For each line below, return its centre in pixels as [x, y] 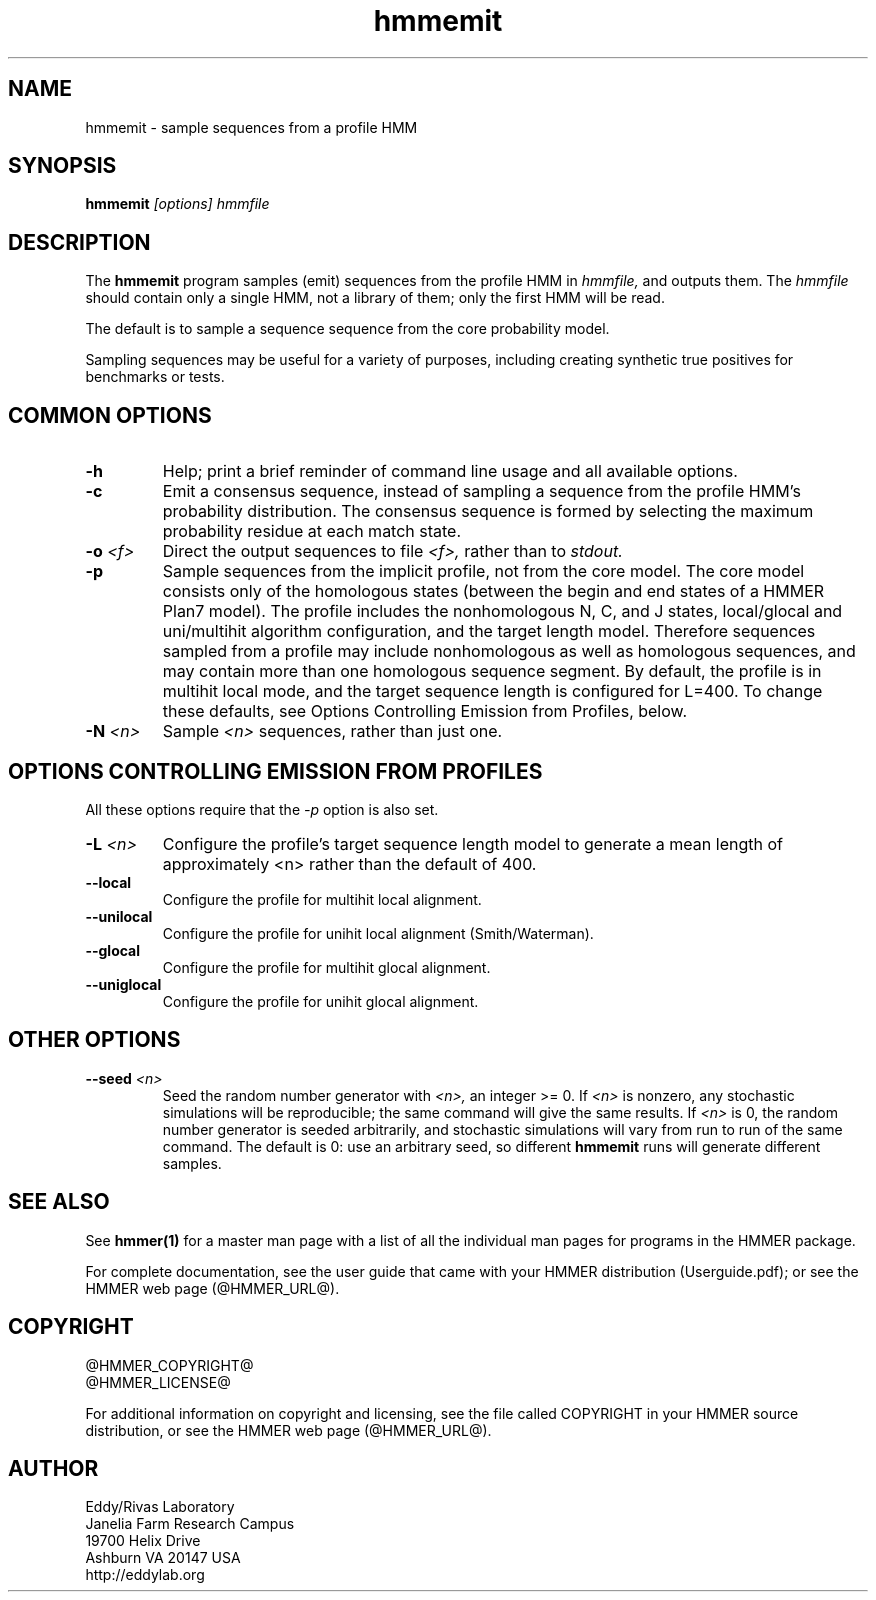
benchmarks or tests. [155, 377]
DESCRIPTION [79, 242]
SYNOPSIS [62, 166]
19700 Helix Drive [143, 1541]
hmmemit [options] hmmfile [177, 204]
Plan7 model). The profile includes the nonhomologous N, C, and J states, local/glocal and [502, 611]
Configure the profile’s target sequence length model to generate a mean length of [472, 843]
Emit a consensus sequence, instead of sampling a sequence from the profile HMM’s [481, 491]
